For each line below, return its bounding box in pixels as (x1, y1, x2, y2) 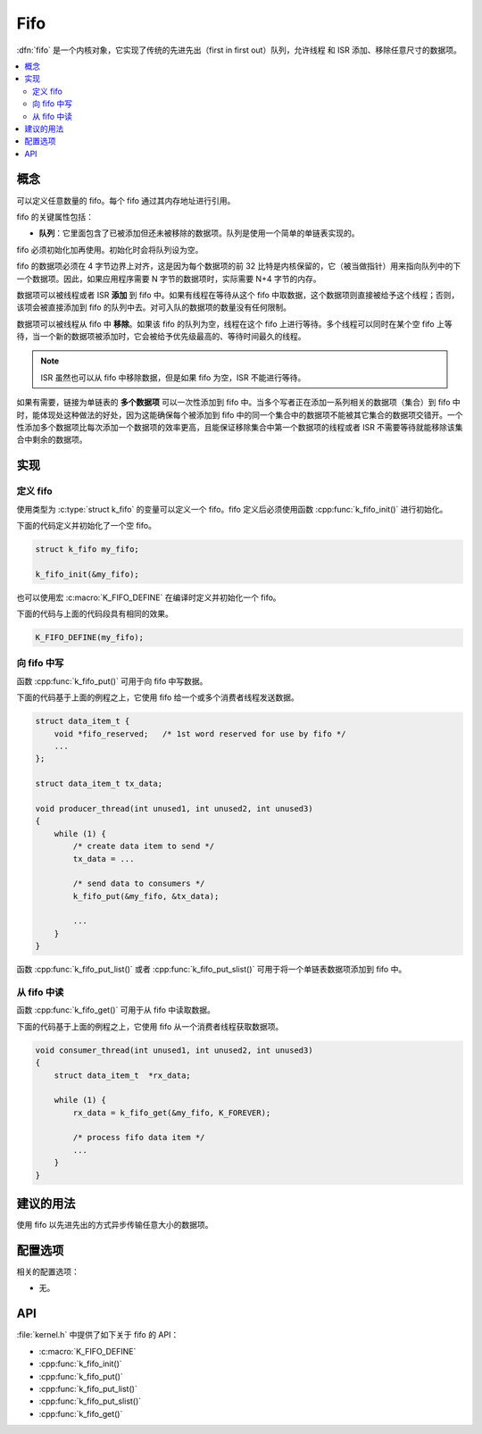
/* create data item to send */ (72, 841, 214, 852)
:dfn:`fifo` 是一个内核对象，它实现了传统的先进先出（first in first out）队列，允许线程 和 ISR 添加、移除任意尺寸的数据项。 (16, 45, 461, 55)
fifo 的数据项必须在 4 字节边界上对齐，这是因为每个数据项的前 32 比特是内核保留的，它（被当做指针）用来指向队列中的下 (16, 261, 461, 271)
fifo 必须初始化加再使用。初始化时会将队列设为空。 (16, 244, 204, 254)
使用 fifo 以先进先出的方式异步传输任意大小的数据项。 (16, 1220, 213, 1230)
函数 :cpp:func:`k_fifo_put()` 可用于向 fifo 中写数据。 (16, 675, 208, 687)
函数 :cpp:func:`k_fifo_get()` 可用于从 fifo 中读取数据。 (16, 1005, 216, 1015)
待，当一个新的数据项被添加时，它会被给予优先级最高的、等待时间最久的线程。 (16, 331, 306, 342)
